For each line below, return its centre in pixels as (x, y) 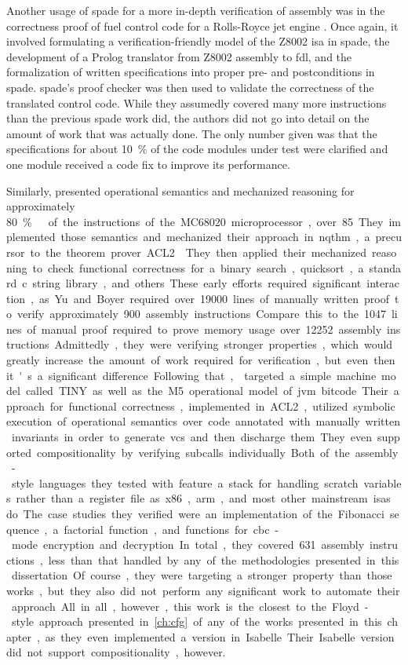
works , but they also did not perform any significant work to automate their (203, 590)
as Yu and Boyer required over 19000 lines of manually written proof (214, 298)
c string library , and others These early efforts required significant (192, 283)
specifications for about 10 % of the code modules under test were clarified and (197, 149)
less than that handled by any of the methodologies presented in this (224, 559)
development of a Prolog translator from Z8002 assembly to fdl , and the (179, 56)
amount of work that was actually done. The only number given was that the (192, 133)
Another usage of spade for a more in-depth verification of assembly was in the (196, 10)
